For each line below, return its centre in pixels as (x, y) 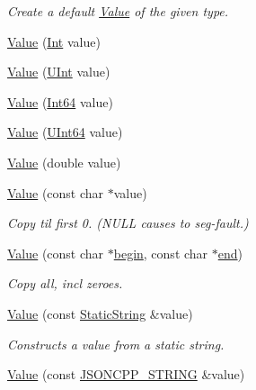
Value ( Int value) (54, 41)
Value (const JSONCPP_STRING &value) (126, 374)
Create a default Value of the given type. (118, 11)
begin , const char (161, 253)
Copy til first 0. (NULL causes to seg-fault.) (128, 223)
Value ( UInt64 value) (65, 132)
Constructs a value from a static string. (116, 344)
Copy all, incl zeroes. (65, 283)
